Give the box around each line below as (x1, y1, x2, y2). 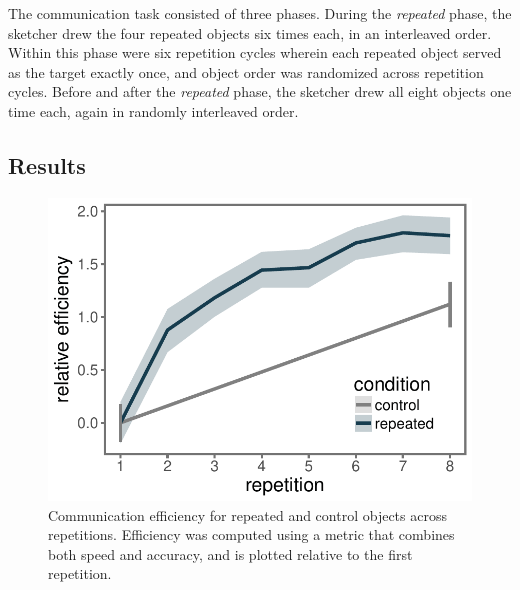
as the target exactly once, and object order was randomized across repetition (8, 61, 484, 82)
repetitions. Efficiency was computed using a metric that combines (48, 524, 455, 545)
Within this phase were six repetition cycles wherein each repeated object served (8, 42, 502, 63)
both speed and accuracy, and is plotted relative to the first (48, 543, 413, 564)
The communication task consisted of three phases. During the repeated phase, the (8, 3, 512, 23)
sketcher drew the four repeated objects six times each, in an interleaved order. (8, 22, 492, 43)
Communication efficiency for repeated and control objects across (48, 504, 447, 525)
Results (8, 149, 86, 180)
